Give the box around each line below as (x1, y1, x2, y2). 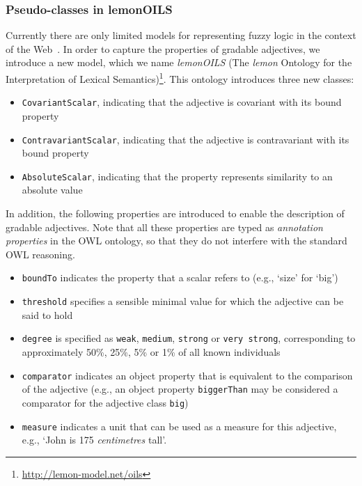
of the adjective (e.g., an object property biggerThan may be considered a (22, 382, 338, 396)
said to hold (22, 307, 73, 322)
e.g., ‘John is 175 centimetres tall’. (22, 432, 167, 447)
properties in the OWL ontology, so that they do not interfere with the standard (6, 233, 347, 248)
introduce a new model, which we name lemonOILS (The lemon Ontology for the (6, 55, 352, 70)
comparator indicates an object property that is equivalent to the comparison (22, 368, 353, 382)
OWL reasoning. (6, 246, 75, 261)
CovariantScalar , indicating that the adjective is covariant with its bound (22, 95, 342, 109)
